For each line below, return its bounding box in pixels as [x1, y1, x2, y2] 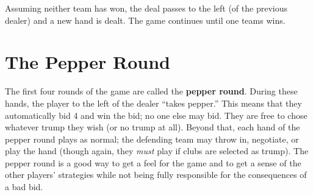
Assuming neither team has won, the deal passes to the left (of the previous [5, 2, 287, 14]
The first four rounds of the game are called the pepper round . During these [5, 85, 298, 97]
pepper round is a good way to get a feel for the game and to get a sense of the [5, 156, 301, 169]
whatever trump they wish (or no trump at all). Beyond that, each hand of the [5, 121, 300, 133]
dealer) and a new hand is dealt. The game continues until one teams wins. [5, 13, 286, 26]
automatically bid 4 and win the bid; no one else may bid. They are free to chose [5, 108, 308, 121]
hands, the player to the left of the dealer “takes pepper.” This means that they [5, 96, 302, 109]
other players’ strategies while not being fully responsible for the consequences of [5, 168, 307, 181]
